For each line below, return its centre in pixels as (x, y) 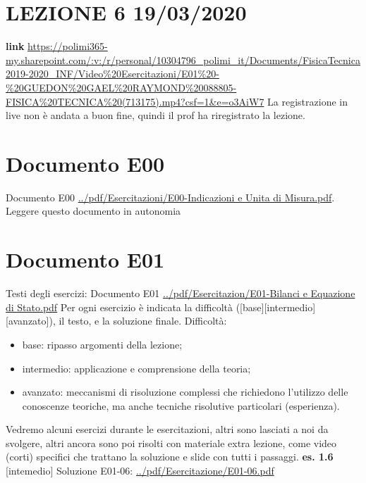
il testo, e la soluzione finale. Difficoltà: (143, 321)
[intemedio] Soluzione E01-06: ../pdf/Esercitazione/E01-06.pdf (140, 471)
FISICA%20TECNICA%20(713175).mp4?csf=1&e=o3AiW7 (135, 101)
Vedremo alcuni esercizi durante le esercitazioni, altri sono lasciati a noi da (167, 429)
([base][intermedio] (276, 307)
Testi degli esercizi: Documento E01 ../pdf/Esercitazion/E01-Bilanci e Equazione (181, 293)
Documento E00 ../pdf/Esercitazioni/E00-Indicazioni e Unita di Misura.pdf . (170, 197)
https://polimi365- (68, 46)
